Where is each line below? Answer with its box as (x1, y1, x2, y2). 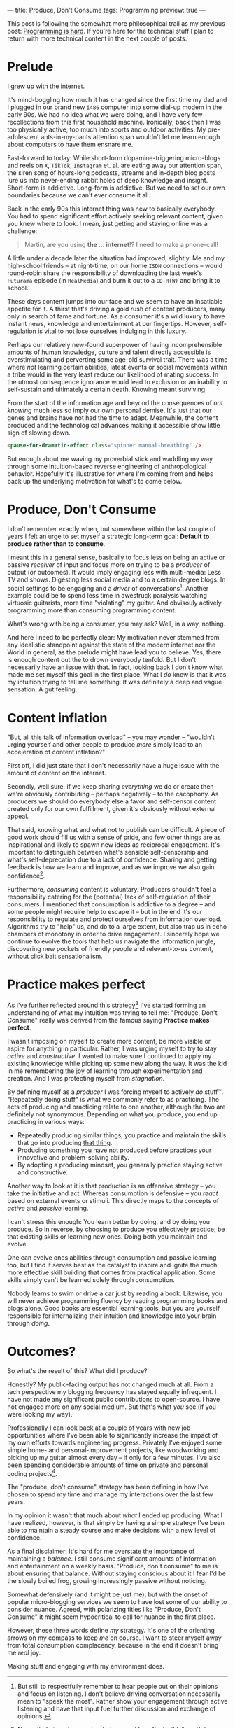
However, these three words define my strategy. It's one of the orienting (7, 1627, 215, 1635)
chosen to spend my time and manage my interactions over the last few (7, 1490, 213, 1498)
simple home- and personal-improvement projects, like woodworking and (7, 1445, 219, 1454)
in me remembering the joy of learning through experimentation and (7, 1067, 203, 1075)
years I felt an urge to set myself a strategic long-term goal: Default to (7, 532, 210, 540)
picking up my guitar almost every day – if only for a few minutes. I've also (7, 1453, 221, 1461)
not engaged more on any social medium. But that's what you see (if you (7, 1403, 217, 1411)
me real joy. (7, 1648, 41, 1657)
